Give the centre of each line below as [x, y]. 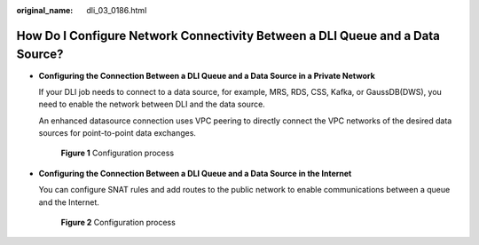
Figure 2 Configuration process [118, 223]
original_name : [45, 10]
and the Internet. [69, 202]
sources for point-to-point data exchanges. [118, 133]
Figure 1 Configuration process [118, 153]
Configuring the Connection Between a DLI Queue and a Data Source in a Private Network [207, 75]
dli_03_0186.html [117, 10]
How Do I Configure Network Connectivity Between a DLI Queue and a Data [228, 36]
